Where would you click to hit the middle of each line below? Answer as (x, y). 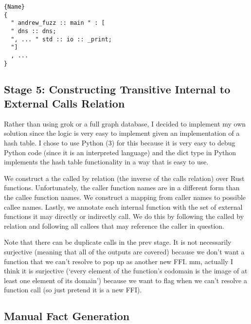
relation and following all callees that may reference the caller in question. (114, 225)
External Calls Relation (64, 103)
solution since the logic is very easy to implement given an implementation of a (122, 133)
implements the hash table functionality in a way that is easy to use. (106, 162)
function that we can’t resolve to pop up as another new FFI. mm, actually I (119, 261)
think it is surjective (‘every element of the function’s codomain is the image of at (126, 271)
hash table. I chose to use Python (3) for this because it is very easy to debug (120, 143)
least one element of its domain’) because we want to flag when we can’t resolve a (125, 280)
